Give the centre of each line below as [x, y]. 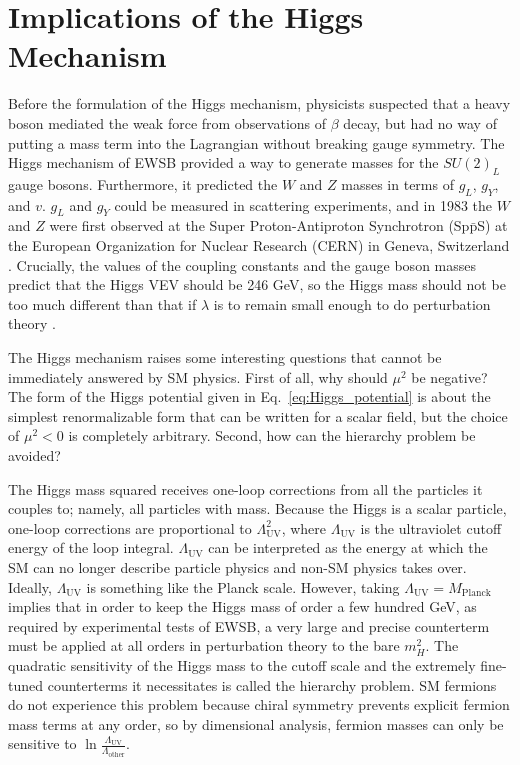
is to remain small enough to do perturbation [352, 303]
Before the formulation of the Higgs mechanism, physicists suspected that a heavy [259, 103]
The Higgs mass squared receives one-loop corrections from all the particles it [245, 488]
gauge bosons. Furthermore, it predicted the [143, 183]
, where [303, 527]
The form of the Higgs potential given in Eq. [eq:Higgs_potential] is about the [249, 396]
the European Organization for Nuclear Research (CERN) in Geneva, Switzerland [259, 245]
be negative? [449, 376]
